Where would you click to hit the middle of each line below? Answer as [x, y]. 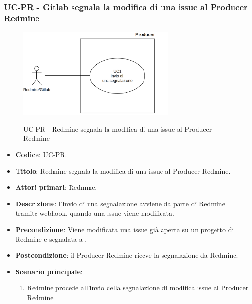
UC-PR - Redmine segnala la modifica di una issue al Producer [118, 128]
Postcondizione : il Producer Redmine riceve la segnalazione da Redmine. [127, 255]
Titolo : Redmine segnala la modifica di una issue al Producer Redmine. [123, 171]
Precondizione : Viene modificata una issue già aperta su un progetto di [125, 229]
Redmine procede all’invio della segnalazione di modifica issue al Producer [138, 288]
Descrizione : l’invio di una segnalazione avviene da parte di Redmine [120, 203]
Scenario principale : [49, 271]
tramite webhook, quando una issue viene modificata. [95, 213]
